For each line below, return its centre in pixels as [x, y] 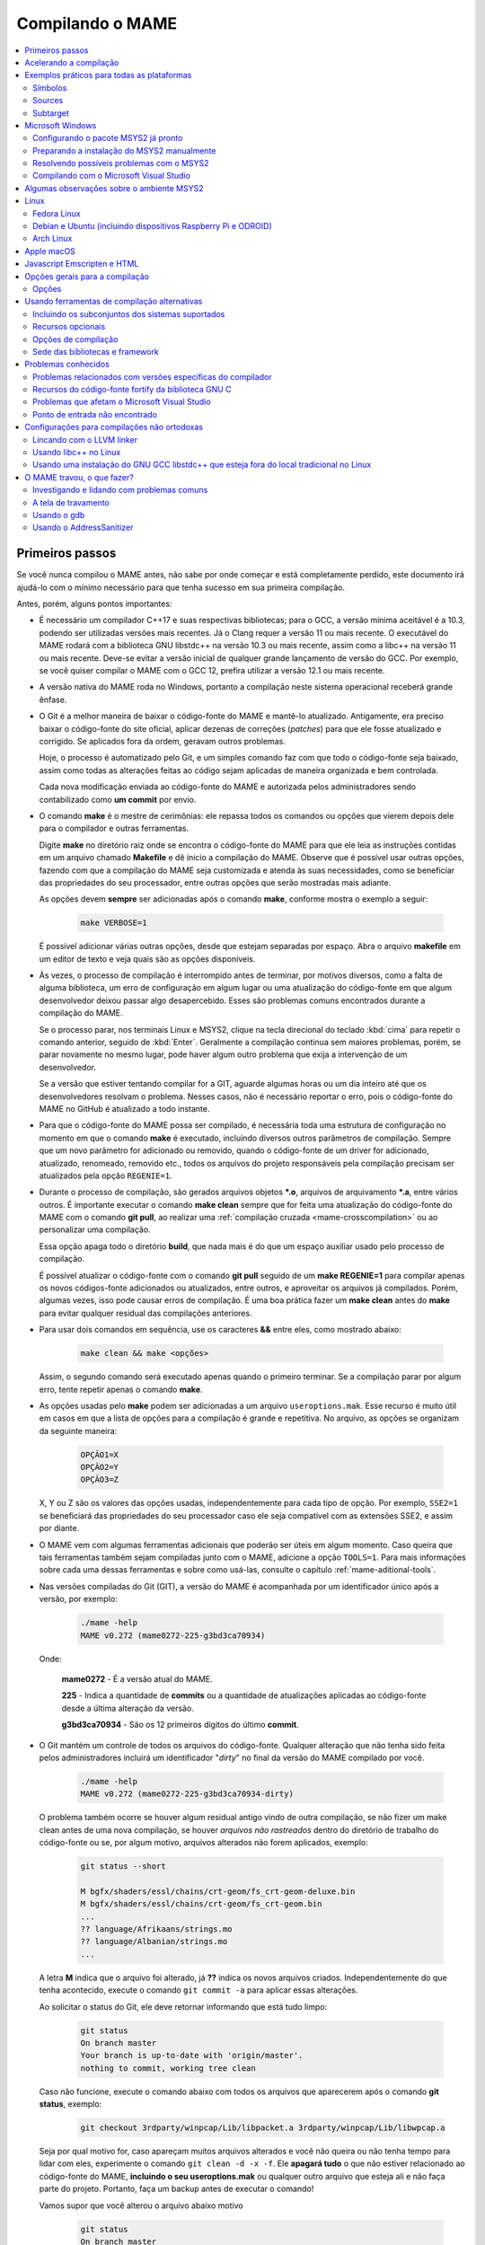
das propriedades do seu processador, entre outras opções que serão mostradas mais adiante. [215, 882]
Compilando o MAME [97, 23]
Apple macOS [50, 251]
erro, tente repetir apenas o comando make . [121, 1389]
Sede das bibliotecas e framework [96, 351]
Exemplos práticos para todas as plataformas [108, 75]
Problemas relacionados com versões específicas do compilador [153, 376]
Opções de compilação [75, 339]
